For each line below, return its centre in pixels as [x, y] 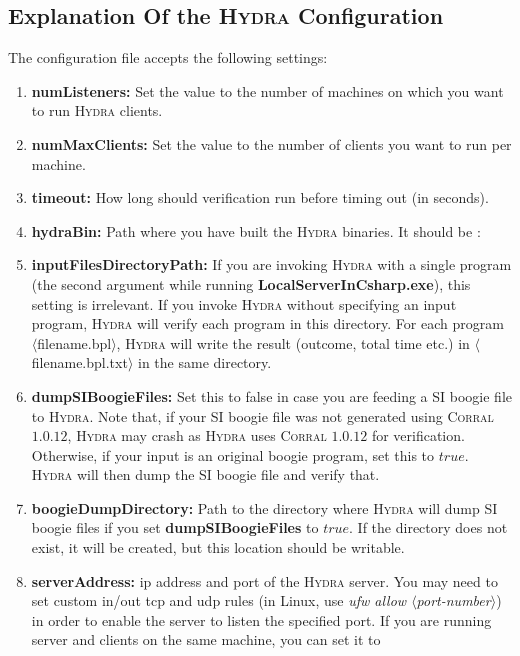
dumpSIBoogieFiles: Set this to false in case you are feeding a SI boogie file [272, 395]
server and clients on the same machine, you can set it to [206, 639]
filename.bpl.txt [79, 362]
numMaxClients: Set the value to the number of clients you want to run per [271, 143]
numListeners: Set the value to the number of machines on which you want [267, 90]
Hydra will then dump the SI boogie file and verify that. [205, 474]
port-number [453, 600]
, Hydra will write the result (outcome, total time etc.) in [293, 342]
